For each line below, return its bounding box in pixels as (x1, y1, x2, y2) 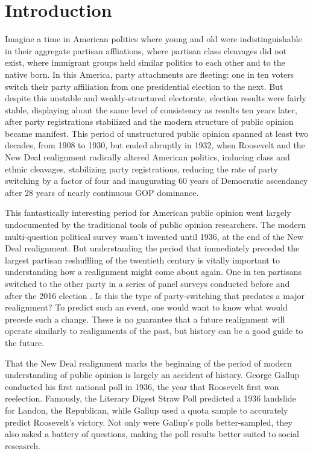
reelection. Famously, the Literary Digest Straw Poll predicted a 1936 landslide (5, 392, 296, 405)
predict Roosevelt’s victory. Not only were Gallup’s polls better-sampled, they (5, 415, 292, 428)
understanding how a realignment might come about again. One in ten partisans (5, 265, 302, 278)
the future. (5, 336, 45, 348)
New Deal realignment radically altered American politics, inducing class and (5, 151, 290, 163)
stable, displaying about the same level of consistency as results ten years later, (5, 103, 297, 116)
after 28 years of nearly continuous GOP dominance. (5, 186, 199, 198)
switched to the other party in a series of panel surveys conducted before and (5, 277, 290, 289)
